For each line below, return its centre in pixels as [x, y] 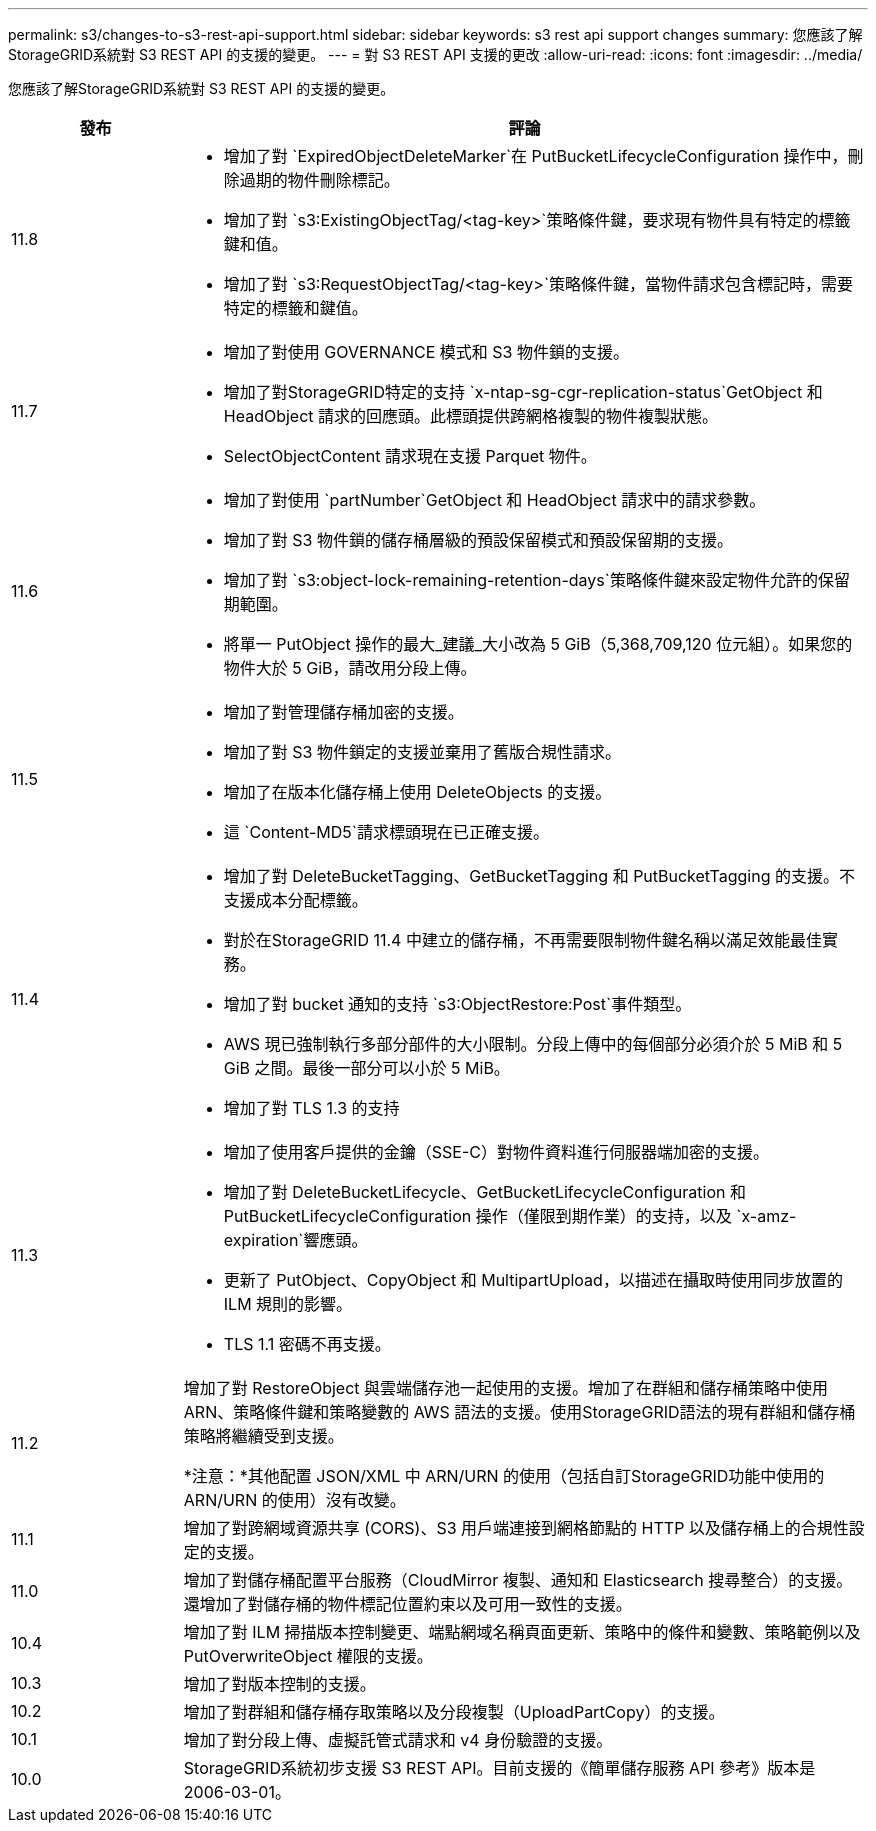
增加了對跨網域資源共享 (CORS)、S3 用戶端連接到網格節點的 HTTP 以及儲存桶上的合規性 [516, 1528]
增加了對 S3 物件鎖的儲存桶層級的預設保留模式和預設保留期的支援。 [478, 540]
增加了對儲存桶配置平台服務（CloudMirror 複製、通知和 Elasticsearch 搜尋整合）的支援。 [518, 1580]
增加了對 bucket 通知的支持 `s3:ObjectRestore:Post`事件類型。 [457, 1004]
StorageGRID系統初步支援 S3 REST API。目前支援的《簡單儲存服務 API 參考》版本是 [499, 1768]
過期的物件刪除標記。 [319, 180]
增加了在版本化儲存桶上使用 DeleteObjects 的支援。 [417, 792]
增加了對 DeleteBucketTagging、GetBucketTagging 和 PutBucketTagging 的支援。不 [539, 876]
